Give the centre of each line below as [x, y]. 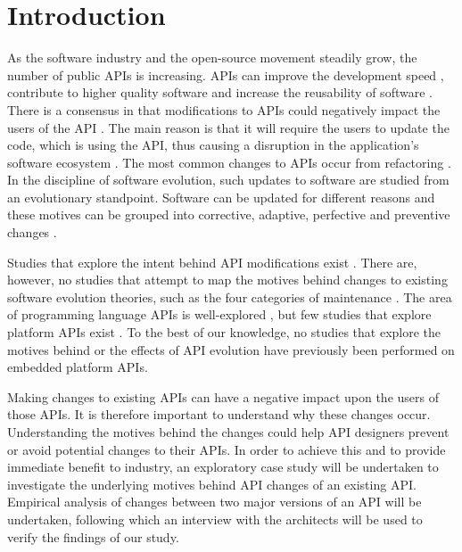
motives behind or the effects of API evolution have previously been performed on [231, 349]
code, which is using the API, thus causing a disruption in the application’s [213, 145]
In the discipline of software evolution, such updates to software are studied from [228, 180]
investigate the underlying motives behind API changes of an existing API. [212, 484]
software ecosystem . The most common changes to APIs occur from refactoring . [229, 162]
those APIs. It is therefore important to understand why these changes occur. [219, 414]
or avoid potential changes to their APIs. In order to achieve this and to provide [227, 449]
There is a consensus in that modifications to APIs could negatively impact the [224, 109]
